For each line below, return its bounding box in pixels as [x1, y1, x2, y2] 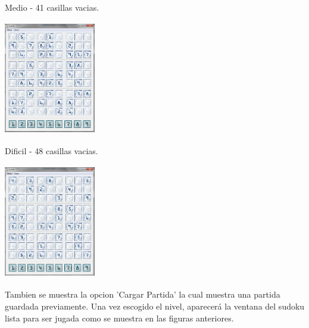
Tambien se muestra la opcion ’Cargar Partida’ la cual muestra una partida [5, 288, 280, 301]
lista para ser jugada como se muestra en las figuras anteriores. [5, 311, 234, 324]
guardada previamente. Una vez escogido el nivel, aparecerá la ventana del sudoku [5, 299, 305, 312]
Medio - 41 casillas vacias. [5, 1, 99, 13]
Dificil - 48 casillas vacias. [5, 145, 98, 157]
